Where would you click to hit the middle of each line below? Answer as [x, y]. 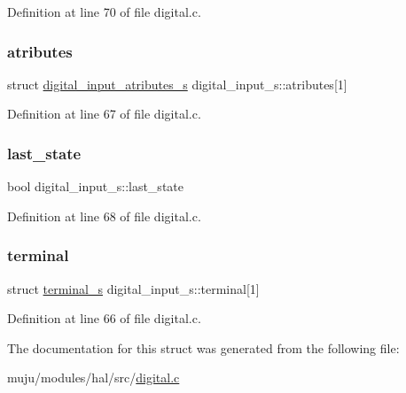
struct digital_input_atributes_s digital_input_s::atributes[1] [177, 84]
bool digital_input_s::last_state [95, 186]
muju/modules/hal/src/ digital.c [94, 378]
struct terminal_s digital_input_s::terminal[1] [133, 288]
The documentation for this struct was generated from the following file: [203, 347]
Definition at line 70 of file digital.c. [104, 12]
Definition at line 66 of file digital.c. [104, 318]
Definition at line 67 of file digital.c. [104, 114]
